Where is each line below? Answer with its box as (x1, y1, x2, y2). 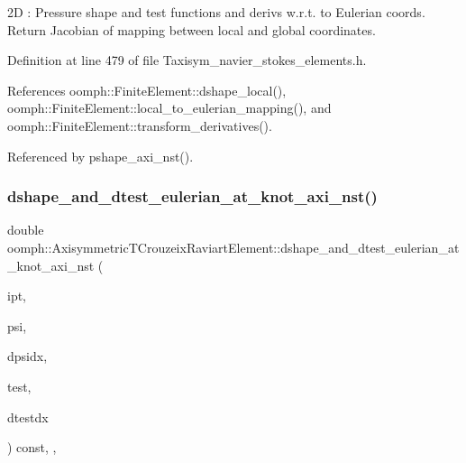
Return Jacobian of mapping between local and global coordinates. (7, 20, 376, 39)
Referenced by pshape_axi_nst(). (7, 146, 194, 165)
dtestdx (7, 407, 49, 426)
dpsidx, (7, 347, 48, 366)
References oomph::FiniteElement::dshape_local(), (7, 80, 287, 99)
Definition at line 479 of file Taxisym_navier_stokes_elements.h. (7, 51, 367, 69)
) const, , (7, 438, 57, 457)
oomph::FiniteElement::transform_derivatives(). (7, 116, 272, 134)
